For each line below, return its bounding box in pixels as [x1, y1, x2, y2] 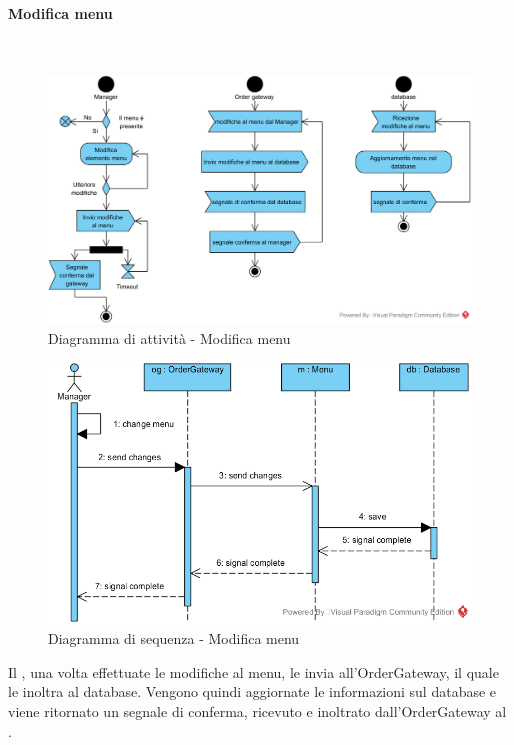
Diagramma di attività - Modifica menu [48, 327, 291, 348]
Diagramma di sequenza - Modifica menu [48, 628, 300, 649]
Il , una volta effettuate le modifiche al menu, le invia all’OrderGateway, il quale [8, 661, 499, 682]
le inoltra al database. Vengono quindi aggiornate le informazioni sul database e [8, 681, 497, 702]
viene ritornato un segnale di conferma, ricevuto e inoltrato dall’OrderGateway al [8, 701, 507, 722]
